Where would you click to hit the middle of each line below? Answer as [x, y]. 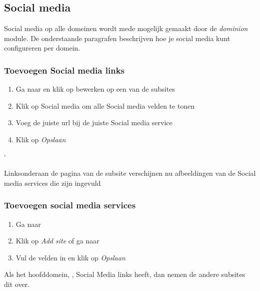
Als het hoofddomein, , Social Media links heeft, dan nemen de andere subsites [125, 274]
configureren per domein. [42, 48]
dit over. [17, 284]
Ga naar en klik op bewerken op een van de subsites [95, 89]
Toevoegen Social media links [64, 70]
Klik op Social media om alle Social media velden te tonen [105, 105]
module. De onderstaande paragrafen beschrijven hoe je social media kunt [117, 38]
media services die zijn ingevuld [52, 183]
